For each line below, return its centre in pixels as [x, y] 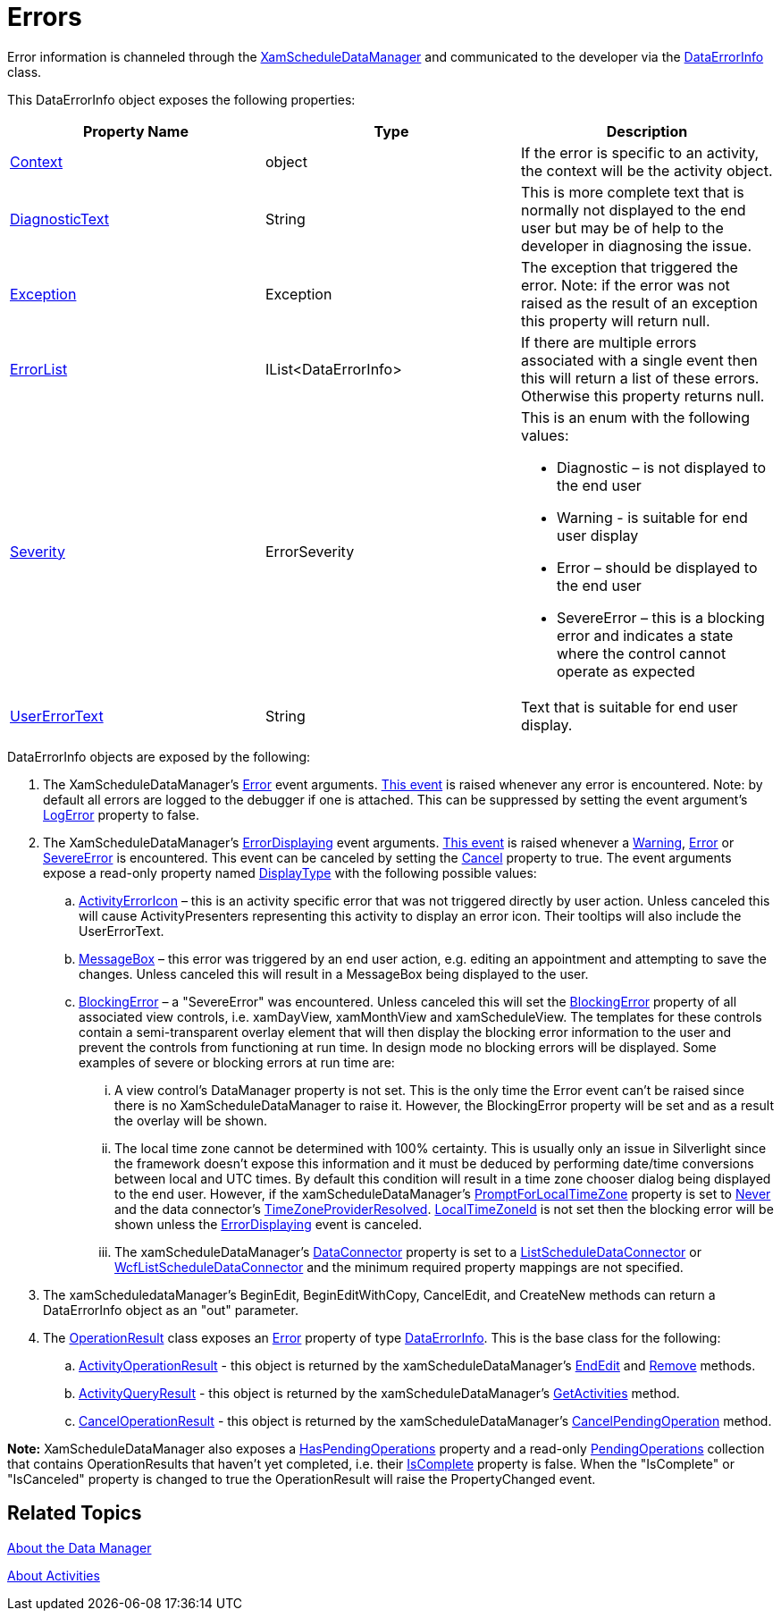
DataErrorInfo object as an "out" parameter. [171, 1310]
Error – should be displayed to [657, 567]
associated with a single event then [639, 360]
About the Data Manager [80, 1547]
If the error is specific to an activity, [640, 152]
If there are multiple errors [609, 342]
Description [647, 131]
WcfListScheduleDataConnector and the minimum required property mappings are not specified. [399, 1267]
